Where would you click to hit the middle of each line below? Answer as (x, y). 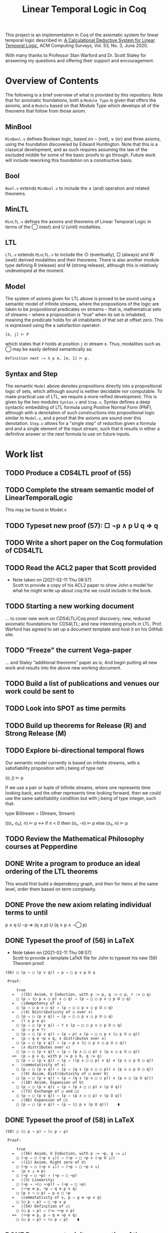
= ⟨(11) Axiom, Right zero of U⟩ (49, 1163)
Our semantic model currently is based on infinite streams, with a (72, 762)
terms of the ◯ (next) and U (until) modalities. (53, 227)
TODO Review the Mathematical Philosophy (75, 839)
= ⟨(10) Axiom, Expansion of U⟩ (48, 1083)
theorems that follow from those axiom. (46, 111)
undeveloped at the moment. (35, 271)
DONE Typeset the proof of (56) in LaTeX (70, 941)
